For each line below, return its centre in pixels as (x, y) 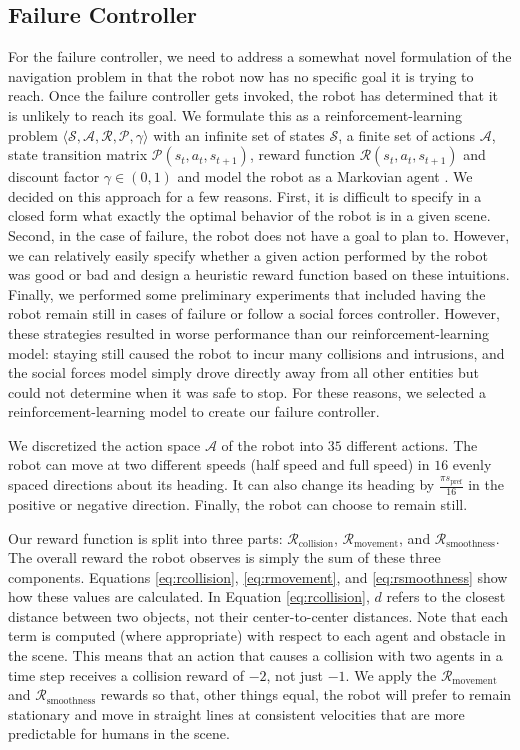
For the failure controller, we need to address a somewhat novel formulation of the (260, 56)
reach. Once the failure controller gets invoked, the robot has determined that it (253, 95)
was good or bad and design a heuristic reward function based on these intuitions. (259, 274)
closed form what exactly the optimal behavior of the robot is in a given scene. (249, 215)
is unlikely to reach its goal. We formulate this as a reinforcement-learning (235, 114)
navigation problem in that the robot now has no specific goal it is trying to (241, 75)
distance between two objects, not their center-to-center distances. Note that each (258, 615)
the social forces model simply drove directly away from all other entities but (244, 372)
